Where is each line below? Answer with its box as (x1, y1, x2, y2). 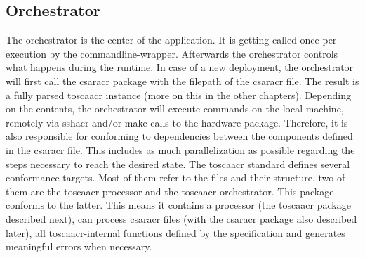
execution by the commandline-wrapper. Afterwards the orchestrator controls (6, 46, 338, 60)
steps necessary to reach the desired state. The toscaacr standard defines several (6, 156, 350, 171)
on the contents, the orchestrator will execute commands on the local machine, (6, 101, 344, 116)
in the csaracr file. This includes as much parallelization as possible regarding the (6, 142, 355, 157)
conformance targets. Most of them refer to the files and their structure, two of (6, 170, 345, 185)
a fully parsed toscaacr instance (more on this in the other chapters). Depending (6, 87, 351, 102)
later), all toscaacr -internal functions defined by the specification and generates (6, 225, 345, 240)
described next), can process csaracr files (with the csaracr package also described (6, 211, 357, 226)
